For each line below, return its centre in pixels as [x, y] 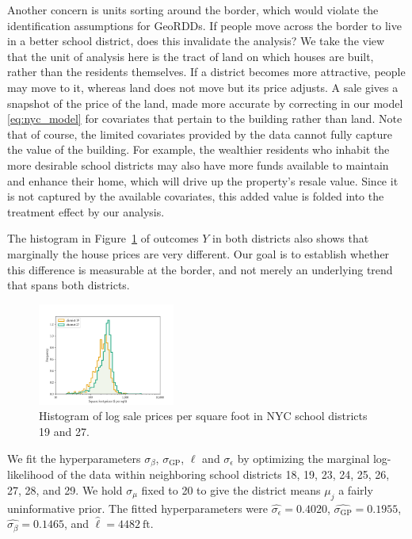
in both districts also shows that [291, 238]
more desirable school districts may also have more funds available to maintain [198, 164]
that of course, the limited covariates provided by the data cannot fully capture [200, 134]
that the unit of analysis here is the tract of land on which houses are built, [191, 56]
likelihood [31, 474]
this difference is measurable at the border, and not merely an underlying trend [200, 269]
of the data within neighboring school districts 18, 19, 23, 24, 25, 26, [223, 474]
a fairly [356, 489]
